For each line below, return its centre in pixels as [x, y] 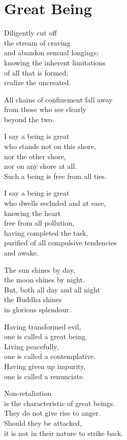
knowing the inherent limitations [55, 62]
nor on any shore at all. [41, 166]
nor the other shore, [35, 156]
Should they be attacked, [43, 423]
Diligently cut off [30, 33]
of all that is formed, [36, 72]
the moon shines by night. [44, 280]
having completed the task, [46, 232]
